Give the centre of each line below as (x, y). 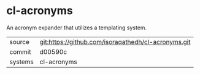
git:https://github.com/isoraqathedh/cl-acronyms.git (115, 42)
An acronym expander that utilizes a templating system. (77, 28)
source (19, 42)
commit (20, 51)
